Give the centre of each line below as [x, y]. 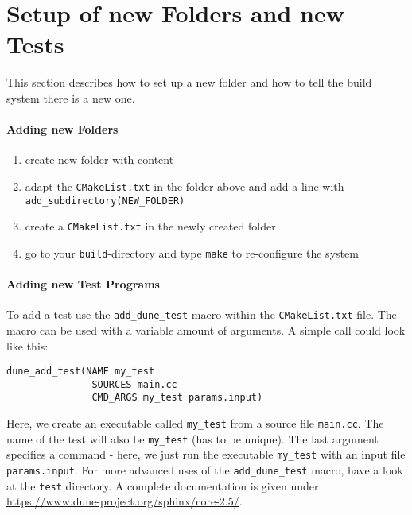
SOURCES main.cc [134, 384]
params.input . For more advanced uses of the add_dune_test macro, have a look [205, 470]
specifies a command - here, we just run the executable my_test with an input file [206, 454]
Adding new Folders [62, 129]
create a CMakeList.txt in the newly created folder [150, 226]
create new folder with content [99, 159]
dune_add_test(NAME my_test [81, 372]
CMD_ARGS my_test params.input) [177, 398]
